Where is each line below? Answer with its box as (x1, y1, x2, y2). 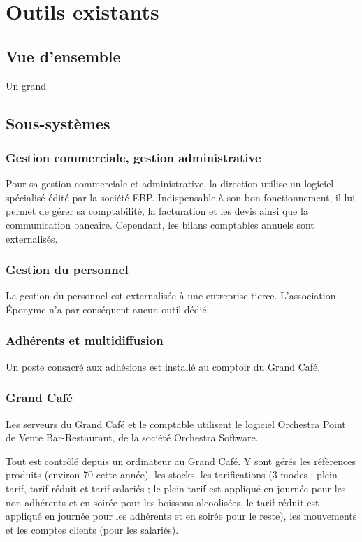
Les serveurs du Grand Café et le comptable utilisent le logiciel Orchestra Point (6, 416, 346, 431)
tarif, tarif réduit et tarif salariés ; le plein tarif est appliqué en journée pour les (6, 480, 346, 495)
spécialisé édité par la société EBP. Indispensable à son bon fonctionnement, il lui (6, 190, 356, 204)
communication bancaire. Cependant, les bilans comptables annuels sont (6, 217, 314, 231)
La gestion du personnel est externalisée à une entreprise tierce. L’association (6, 288, 336, 303)
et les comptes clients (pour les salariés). (6, 522, 179, 536)
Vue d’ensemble (6, 45, 121, 66)
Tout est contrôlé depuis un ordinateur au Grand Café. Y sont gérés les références (6, 453, 356, 468)
